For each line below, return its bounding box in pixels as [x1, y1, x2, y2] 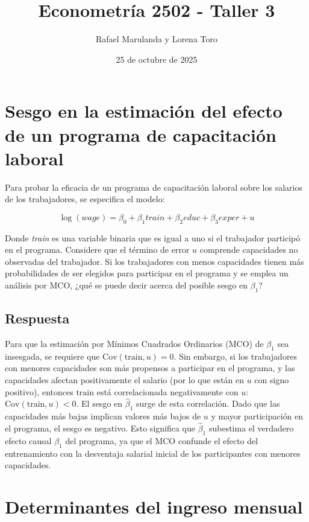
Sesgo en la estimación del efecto [5, 98, 282, 123]
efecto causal [5, 434, 52, 447]
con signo [254, 373, 289, 386]
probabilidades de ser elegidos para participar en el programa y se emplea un [5, 267, 289, 279]
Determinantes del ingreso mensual [5, 494, 303, 518]
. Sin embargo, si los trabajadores [173, 349, 298, 362]
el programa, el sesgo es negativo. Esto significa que [5, 421, 196, 434]
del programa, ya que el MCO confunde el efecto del [65, 434, 258, 447]
